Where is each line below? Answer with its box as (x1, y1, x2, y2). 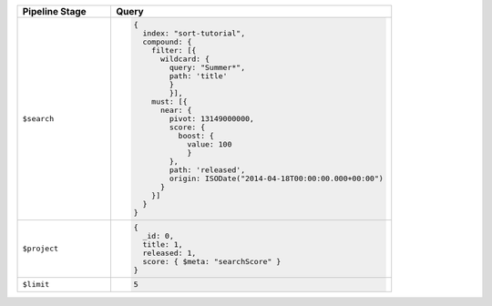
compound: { (142, 36, 192, 46)
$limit (22, 280, 50, 290)
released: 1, (142, 248, 197, 258)
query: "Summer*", (169, 62, 246, 72)
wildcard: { (159, 54, 210, 64)
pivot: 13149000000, (169, 114, 255, 123)
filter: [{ (151, 46, 197, 55)
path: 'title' (169, 71, 228, 81)
